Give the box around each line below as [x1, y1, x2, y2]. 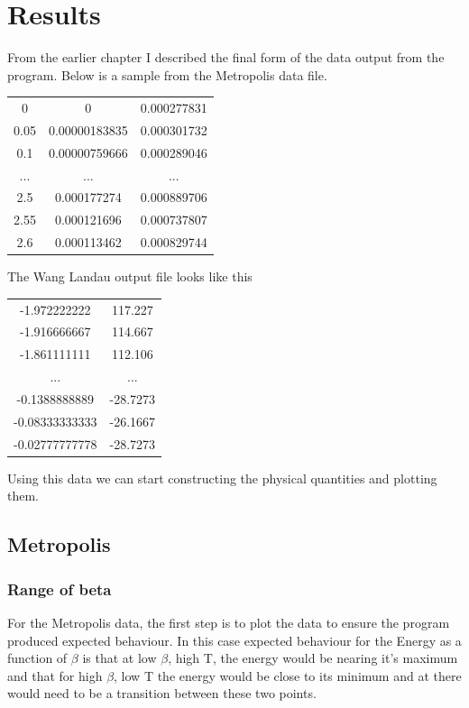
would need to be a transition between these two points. [7, 684, 317, 703]
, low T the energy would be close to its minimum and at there [114, 666, 462, 685]
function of [7, 648, 68, 667]
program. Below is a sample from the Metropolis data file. [7, 65, 327, 84]
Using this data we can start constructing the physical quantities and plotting [7, 468, 437, 487]
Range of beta [7, 577, 112, 600]
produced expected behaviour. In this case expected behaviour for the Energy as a [7, 630, 462, 649]
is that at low [82, 648, 157, 667]
